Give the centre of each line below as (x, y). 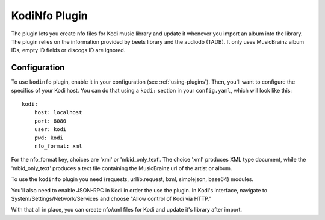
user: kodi (50, 130)
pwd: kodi (48, 138)
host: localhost (58, 112)
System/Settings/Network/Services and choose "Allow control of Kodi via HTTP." (111, 198)
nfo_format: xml (58, 146)
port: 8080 (50, 121)
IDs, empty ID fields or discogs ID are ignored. (68, 50)
